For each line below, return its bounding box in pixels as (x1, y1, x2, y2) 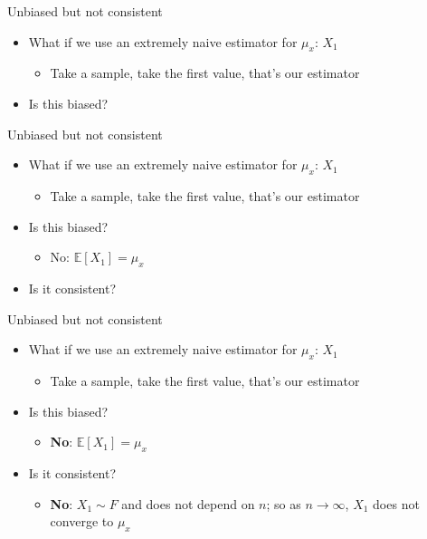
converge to (50, 512, 114, 531)
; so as (266, 494, 301, 513)
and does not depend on (121, 494, 255, 513)
